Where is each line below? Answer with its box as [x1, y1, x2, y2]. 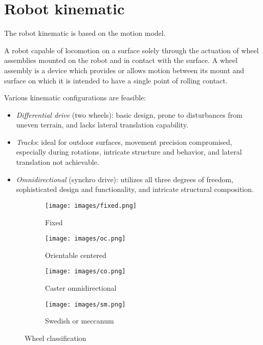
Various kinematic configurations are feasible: [4, 92, 146, 103]
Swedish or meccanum [45, 315, 114, 326]
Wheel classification [25, 332, 86, 343]
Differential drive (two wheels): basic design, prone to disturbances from [16, 109, 243, 120]
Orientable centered [45, 249, 106, 260]
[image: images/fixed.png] [45, 202, 137, 209]
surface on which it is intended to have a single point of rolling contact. [4, 75, 228, 85]
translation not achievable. [16, 157, 99, 167]
